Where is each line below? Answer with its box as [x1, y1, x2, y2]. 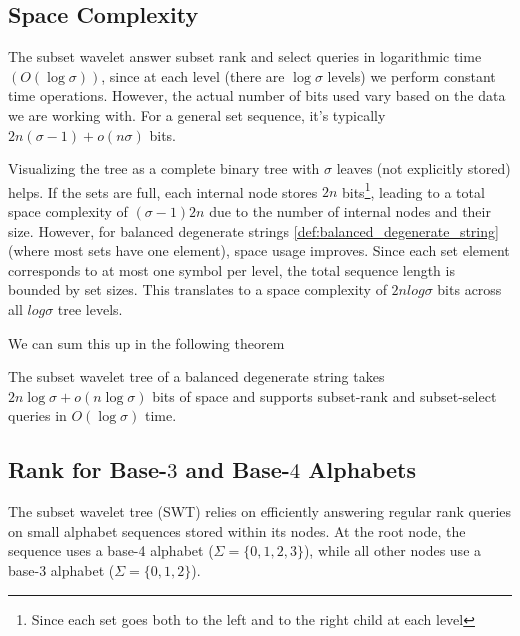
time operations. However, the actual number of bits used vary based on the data [8, 85, 506, 106]
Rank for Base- [8, 454, 168, 485]
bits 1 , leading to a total [341, 178, 485, 202]
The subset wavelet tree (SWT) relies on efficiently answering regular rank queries [8, 501, 512, 522]
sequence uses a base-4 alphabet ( [8, 540, 214, 561]
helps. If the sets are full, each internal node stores [8, 181, 318, 202]
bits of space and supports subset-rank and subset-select [152, 385, 497, 406]
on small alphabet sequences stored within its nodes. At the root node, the [8, 520, 466, 541]
